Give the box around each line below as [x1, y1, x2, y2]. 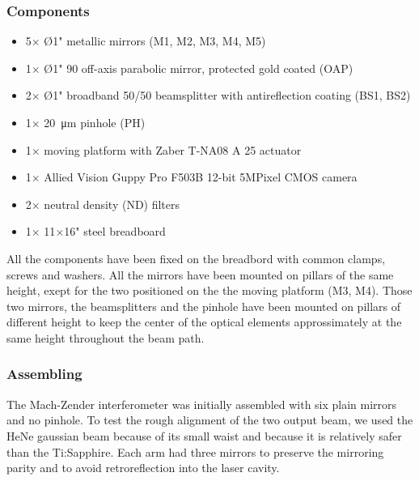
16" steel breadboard [64, 223, 166, 240]
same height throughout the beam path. [6, 329, 205, 346]
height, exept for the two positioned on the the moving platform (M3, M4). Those [6, 282, 413, 299]
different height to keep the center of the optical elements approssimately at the [6, 313, 402, 330]
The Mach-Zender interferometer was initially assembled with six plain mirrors [6, 395, 397, 412]
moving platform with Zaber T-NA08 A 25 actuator [44, 141, 302, 158]
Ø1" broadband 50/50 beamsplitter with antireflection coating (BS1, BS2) [44, 87, 411, 104]
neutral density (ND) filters [44, 195, 180, 212]
